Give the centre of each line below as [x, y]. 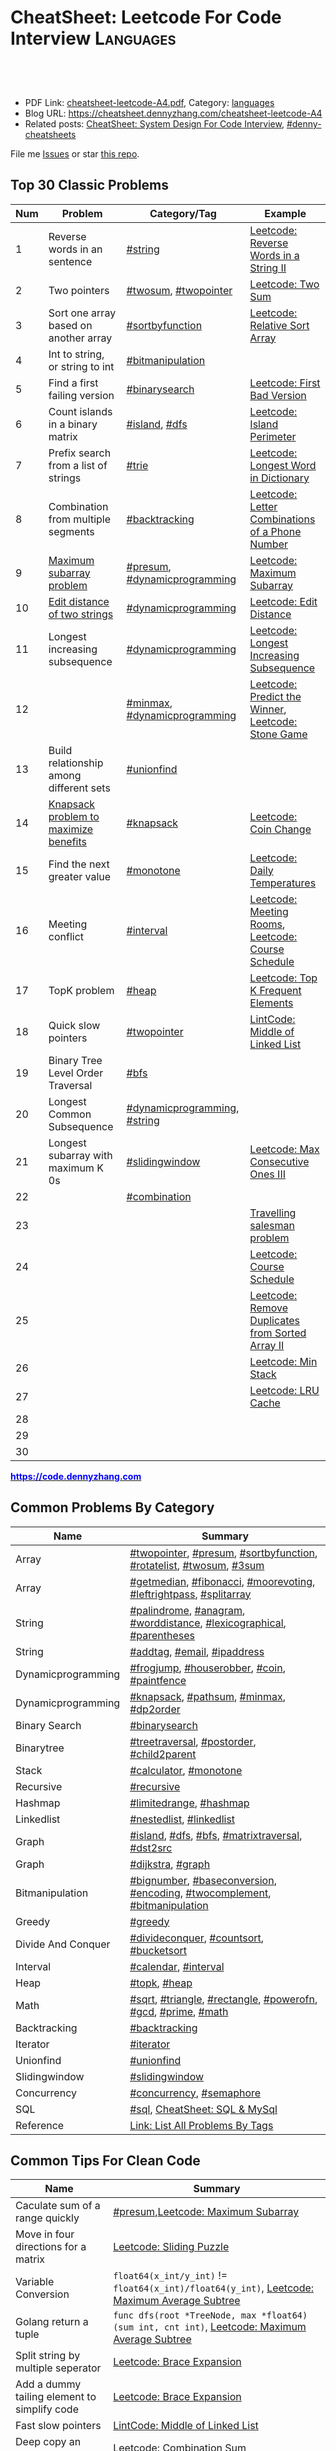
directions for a [51, 2247]
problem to [74, 816]
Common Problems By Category [112, 1507]
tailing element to [56, 2397]
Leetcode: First [285, 383]
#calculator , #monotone [186, 1770]
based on [70, 325]
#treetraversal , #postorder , [193, 1741]
